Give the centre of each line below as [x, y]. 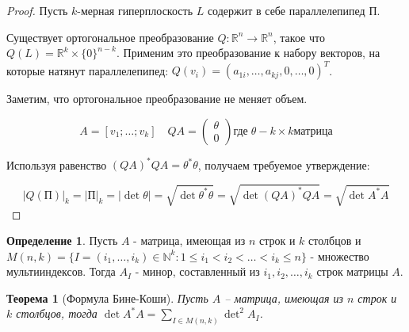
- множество [340, 256]
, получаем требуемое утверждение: [284, 164]
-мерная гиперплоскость [135, 10]
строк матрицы [352, 271]
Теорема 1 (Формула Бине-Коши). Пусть [107, 298]
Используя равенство [57, 164]
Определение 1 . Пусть [62, 240]
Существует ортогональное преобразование [110, 37]
